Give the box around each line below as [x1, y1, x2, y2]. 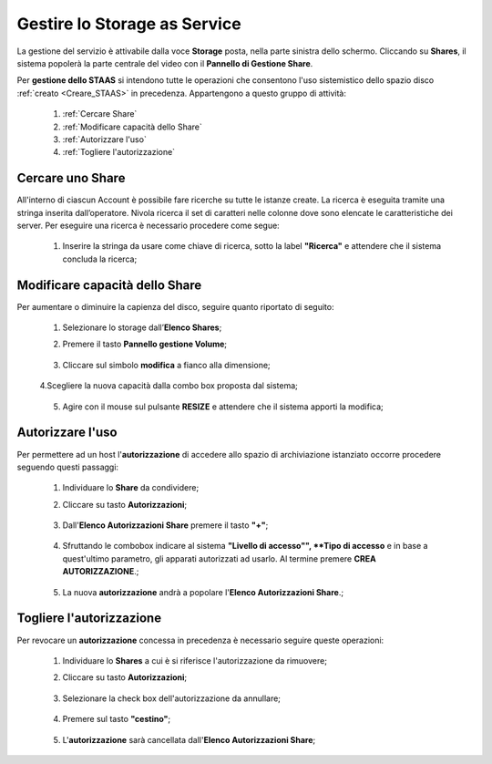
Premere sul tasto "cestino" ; [62, 714, 171, 725]
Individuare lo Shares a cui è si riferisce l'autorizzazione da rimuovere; [62, 655, 328, 666]
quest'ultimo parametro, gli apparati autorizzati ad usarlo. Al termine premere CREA [62, 552, 377, 564]
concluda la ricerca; [62, 253, 138, 264]
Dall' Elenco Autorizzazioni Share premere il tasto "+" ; [62, 520, 269, 531]
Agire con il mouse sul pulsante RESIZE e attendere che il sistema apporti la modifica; [62, 401, 384, 412]
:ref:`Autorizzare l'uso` [62, 133, 148, 145]
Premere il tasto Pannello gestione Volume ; [62, 338, 228, 350]
